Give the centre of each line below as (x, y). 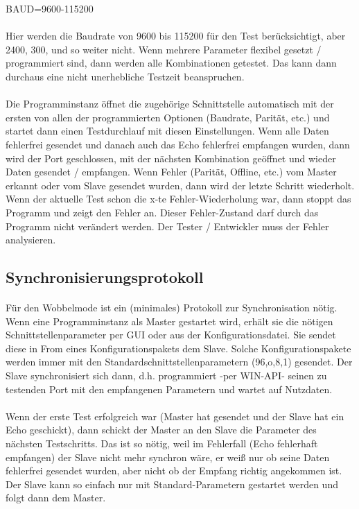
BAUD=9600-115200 (50, 8)
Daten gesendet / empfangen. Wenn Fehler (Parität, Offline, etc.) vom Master (171, 172)
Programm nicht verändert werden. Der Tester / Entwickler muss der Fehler (167, 226)
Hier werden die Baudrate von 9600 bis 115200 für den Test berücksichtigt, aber (176, 36)
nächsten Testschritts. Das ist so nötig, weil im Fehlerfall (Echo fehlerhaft (162, 443)
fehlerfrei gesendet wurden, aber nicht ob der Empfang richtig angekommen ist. (174, 471)
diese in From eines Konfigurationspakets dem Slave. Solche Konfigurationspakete (178, 348)
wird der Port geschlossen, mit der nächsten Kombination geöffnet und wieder (171, 158)
